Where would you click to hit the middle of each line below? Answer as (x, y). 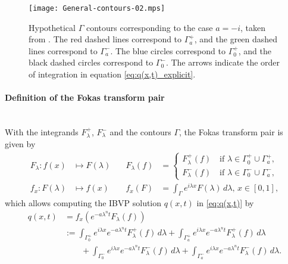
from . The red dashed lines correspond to (105, 39)
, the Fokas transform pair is (231, 132)
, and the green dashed (236, 39)
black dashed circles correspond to (91, 62)
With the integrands (42, 132)
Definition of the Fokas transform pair (85, 97)
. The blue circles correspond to (168, 50)
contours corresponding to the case (149, 27)
